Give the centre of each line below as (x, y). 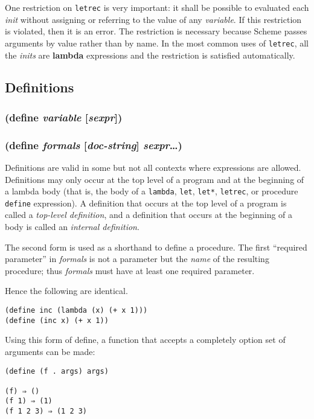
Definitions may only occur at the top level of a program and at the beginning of (155, 179)
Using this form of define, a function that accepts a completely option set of (145, 340)
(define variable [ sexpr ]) (64, 117)
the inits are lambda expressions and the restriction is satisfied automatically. (150, 55)
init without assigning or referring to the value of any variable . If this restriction (153, 19)
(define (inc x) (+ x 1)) (57, 320)
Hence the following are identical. (66, 291)
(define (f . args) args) (57, 371)
